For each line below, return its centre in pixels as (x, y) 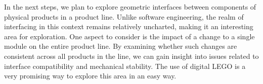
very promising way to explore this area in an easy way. (90, 76)
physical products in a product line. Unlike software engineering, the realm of (124, 16)
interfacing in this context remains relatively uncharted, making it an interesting (129, 26)
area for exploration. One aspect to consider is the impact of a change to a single (129, 36)
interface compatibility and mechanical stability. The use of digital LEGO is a (125, 66)
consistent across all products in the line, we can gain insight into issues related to (131, 56)
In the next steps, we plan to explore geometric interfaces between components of (130, 7)
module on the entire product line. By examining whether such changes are (121, 46)
